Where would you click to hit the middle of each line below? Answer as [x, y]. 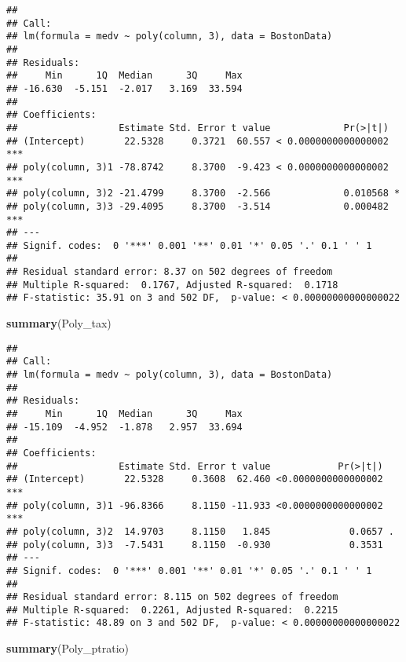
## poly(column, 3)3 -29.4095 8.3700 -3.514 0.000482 [198, 206]
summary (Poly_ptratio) [68, 648]
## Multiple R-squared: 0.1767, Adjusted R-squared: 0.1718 [172, 285]
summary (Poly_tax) [59, 323]
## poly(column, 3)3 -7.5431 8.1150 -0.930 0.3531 [195, 545]
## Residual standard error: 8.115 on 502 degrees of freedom [172, 597]
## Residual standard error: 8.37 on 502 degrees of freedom [170, 272]
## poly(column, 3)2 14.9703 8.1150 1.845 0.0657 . [200, 531]
